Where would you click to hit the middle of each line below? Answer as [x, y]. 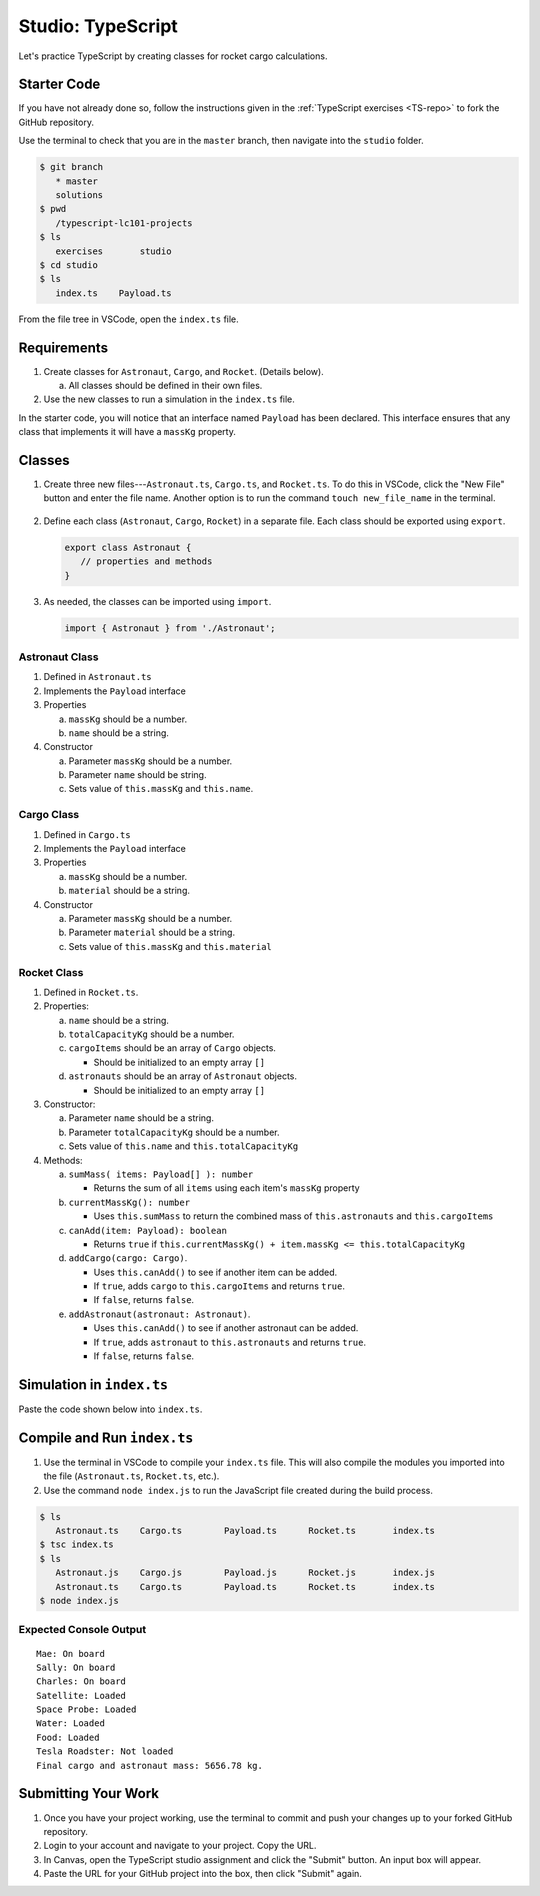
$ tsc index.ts [76, 1544]
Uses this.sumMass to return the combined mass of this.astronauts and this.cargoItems [293, 1216]
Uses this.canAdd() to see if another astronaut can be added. [226, 1328]
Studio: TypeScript [98, 26]
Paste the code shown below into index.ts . [110, 1409]
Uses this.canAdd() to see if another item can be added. [215, 1272]
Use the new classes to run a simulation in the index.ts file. [169, 399]
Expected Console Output [82, 1630]
